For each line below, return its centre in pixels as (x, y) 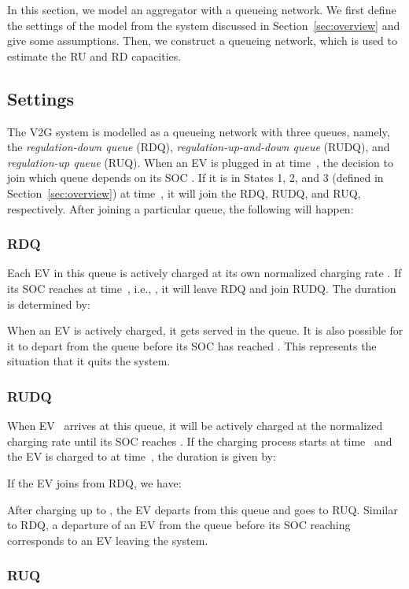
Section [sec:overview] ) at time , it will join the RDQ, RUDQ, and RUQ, (184, 193)
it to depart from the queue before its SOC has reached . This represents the (192, 345)
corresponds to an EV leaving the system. (108, 540)
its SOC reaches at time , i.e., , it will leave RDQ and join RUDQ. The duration (202, 288)
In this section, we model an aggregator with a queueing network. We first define (202, 9)
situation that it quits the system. (89, 361)
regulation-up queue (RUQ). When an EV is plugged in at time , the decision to (200, 162)
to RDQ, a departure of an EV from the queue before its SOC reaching (179, 525)
